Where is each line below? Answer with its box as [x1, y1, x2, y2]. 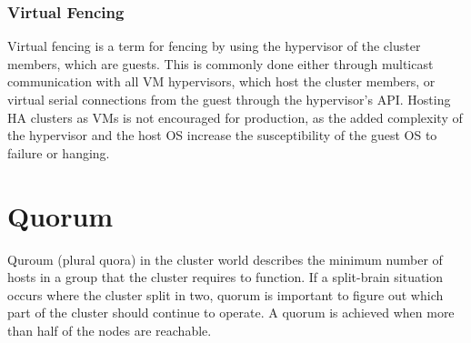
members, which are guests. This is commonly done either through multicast [7, 54, 434, 73]
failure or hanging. [7, 143, 110, 162]
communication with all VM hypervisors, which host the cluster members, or [7, 72, 436, 91]
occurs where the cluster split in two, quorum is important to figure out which [7, 285, 444, 304]
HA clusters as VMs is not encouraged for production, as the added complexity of [7, 107, 463, 126]
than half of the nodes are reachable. [7, 320, 212, 339]
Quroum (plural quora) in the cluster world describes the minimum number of [7, 249, 443, 268]
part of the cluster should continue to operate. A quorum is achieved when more [7, 303, 455, 322]
